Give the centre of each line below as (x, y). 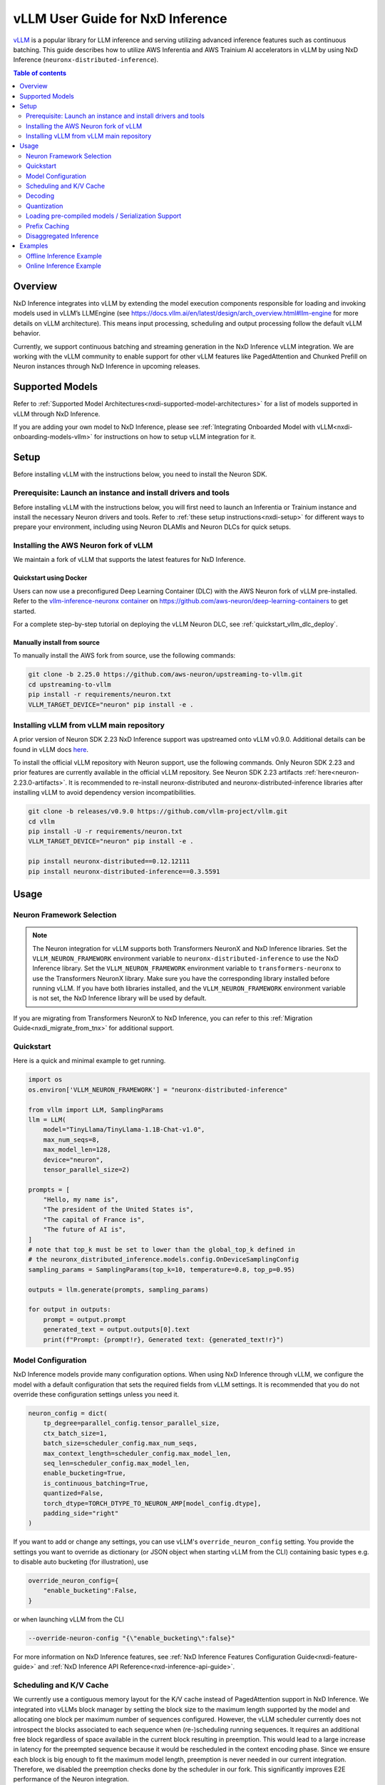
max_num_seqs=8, (71, 1140)
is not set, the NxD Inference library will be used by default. (119, 998)
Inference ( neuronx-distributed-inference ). (86, 60)
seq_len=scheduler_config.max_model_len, (117, 1463)
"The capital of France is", (94, 1220)
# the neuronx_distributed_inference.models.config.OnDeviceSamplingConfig (164, 1259)
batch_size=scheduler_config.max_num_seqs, (120, 1443)
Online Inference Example (63, 266)
